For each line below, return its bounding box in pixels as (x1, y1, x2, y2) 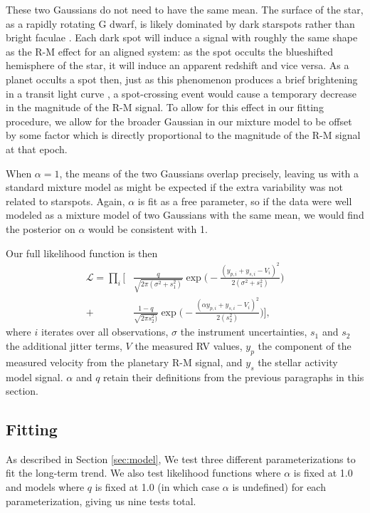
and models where (6, 480, 85, 494)
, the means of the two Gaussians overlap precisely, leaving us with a (59, 165, 359, 180)
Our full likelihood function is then (6, 245, 158, 260)
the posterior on (6, 221, 75, 236)
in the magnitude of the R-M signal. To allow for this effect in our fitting (6, 100, 324, 115)
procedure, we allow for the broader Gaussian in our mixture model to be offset (6, 113, 352, 128)
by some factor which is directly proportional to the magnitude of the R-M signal (6, 128, 361, 142)
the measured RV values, (134, 338, 243, 353)
